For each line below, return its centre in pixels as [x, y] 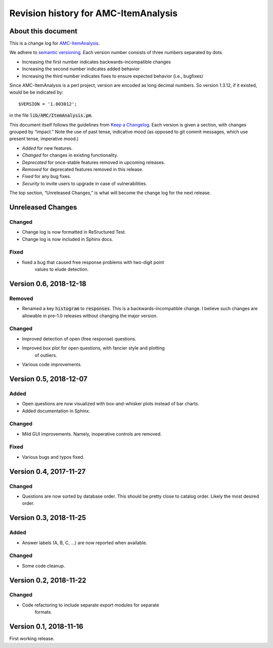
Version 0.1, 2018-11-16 [46, 627]
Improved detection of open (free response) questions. [79, 338]
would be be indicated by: [36, 92]
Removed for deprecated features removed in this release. [83, 169]
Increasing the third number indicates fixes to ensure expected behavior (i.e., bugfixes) [112, 76]
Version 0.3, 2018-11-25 [48, 518]
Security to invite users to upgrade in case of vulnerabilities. [85, 183]
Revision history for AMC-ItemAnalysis [94, 13]
